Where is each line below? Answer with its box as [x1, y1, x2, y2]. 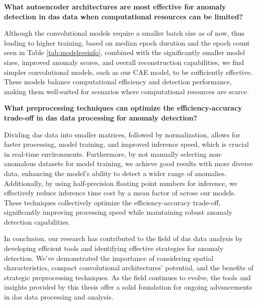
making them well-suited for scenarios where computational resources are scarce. [4, 86, 249, 96]
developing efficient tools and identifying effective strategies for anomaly [4, 243, 224, 253]
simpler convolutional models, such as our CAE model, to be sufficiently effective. [4, 66, 253, 77]
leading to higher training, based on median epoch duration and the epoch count [4, 37, 250, 48]
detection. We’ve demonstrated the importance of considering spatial [4, 252, 214, 263]
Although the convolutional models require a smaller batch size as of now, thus [4, 28, 245, 38]
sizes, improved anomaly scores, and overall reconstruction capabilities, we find [4, 57, 244, 67]
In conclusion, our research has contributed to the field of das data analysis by [4, 233, 243, 244]
